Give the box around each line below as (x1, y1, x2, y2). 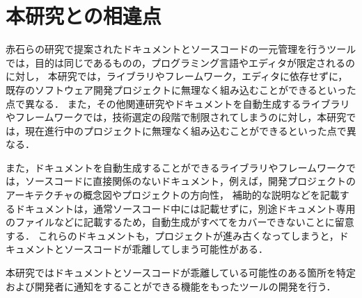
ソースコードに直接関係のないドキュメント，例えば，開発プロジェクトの (24, 174, 356, 188)
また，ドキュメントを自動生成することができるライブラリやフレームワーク (6, 160, 347, 174)
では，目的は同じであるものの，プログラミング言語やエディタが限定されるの (6, 55, 356, 69)
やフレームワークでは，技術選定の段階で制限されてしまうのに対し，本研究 (6, 110, 347, 124)
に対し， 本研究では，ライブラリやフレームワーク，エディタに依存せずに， (6, 69, 348, 83)
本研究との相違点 (6, 1, 162, 30)
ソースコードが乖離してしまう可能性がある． (63, 242, 268, 256)
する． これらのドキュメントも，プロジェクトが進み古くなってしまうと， (6, 228, 339, 242)
